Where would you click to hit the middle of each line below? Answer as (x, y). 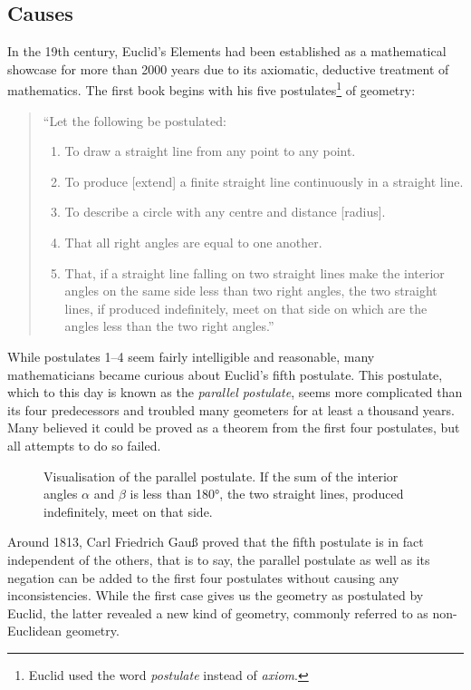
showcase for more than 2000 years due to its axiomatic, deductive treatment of (228, 68)
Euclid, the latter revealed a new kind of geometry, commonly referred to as (218, 612)
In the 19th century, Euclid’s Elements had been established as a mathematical (227, 51)
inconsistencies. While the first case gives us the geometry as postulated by (216, 595)
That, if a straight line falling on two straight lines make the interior (255, 272)
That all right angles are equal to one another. (193, 243)
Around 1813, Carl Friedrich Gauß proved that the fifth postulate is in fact (216, 542)
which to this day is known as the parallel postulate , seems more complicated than (235, 392)
